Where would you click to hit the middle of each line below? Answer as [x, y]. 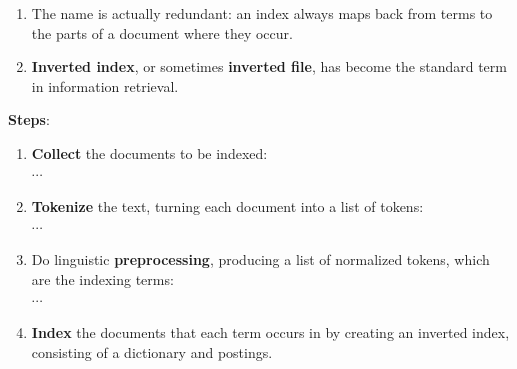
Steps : [29, 119]
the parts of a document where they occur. [162, 32]
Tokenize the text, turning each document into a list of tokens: [227, 206]
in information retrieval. [105, 85]
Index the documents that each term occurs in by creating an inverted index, [270, 332]
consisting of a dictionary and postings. [152, 351]
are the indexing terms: [102, 278]
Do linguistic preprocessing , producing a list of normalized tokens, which [260, 259]
